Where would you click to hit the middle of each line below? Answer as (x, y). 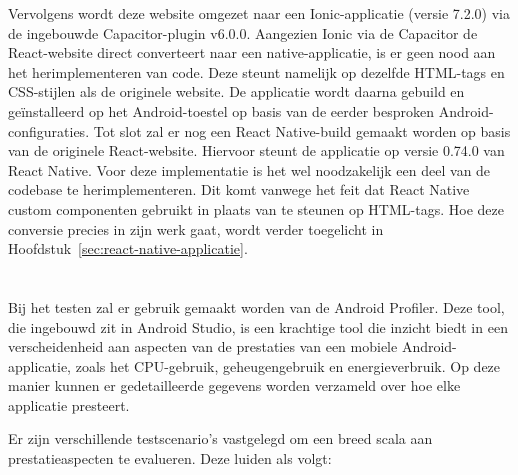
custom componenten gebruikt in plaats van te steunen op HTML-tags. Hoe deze (256, 208)
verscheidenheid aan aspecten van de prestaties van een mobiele (203, 346)
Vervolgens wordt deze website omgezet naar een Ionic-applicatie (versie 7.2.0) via (259, 13)
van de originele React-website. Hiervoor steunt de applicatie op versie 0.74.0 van (256, 150)
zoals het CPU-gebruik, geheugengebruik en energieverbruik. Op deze (288, 365)
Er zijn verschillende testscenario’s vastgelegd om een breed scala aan (220, 438)
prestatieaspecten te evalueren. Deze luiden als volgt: (170, 458)
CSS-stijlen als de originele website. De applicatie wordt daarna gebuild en (236, 91)
